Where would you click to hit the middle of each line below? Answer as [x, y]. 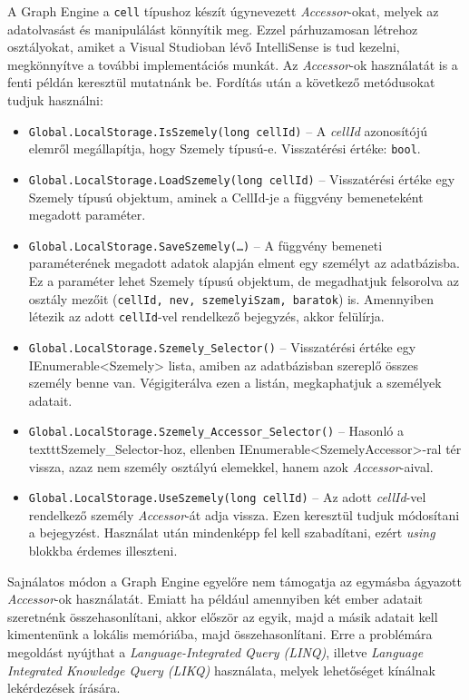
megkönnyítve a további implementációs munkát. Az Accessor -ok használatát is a [233, 64]
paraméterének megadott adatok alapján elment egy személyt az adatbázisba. [244, 263]
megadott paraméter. [87, 215]
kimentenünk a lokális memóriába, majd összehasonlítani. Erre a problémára [220, 634]
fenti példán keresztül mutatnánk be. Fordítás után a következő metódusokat [221, 82]
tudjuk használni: [55, 100]
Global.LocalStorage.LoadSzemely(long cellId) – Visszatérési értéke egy [242, 178]
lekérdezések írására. [64, 688]
